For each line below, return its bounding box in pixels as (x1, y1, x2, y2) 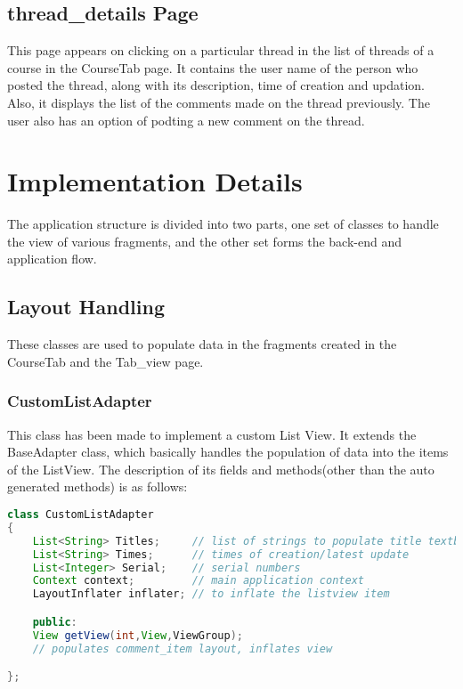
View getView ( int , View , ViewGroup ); (32, 628, 243, 642)
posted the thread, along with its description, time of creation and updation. (7, 76, 426, 94)
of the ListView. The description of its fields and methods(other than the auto (7, 459, 435, 478)
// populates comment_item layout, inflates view (32, 642, 333, 655)
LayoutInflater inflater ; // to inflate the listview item (32, 588, 390, 601)
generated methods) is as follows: (7, 477, 188, 496)
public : (32, 615, 77, 628)
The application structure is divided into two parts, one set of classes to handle (7, 215, 439, 233)
